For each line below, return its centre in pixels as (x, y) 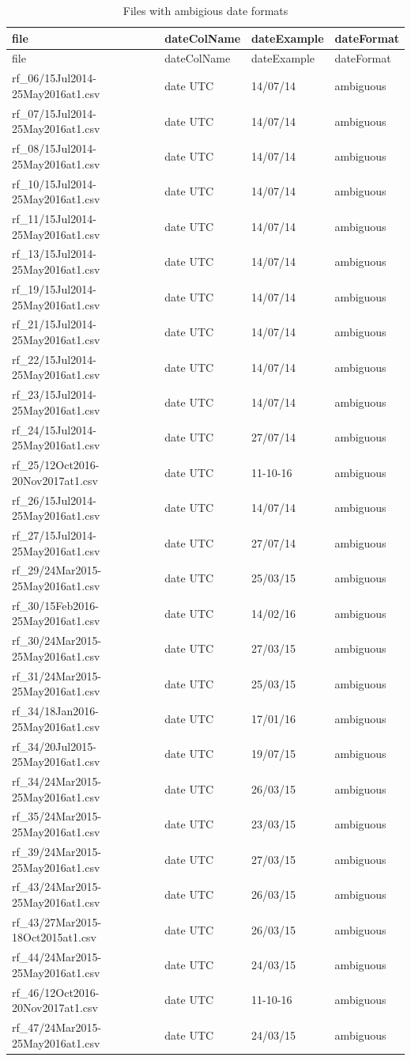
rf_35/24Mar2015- (57, 816)
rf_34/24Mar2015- (57, 781)
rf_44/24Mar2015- (57, 957)
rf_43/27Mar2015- (57, 921)
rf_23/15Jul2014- (54, 394)
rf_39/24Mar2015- (57, 851)
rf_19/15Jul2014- (54, 288)
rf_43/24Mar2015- (57, 887)
